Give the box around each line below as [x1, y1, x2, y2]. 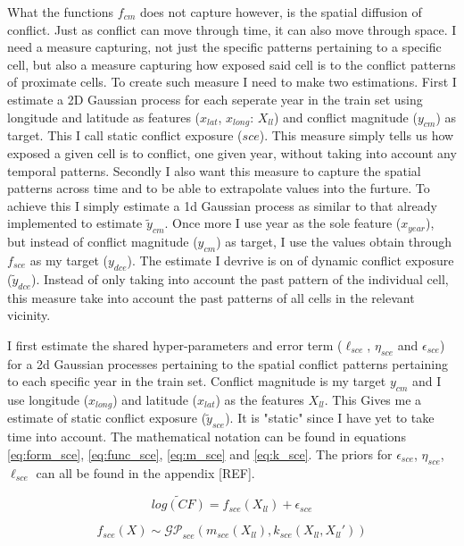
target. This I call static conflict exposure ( [7, 126, 243, 145]
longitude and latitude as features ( [7, 107, 201, 126]
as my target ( [29, 250, 108, 269]
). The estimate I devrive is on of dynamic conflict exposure [127, 250, 454, 269]
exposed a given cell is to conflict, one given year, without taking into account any [7, 143, 457, 162]
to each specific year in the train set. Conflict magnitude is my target [7, 372, 386, 391]
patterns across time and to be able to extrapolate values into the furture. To [7, 179, 430, 197]
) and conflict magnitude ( [273, 107, 418, 126]
